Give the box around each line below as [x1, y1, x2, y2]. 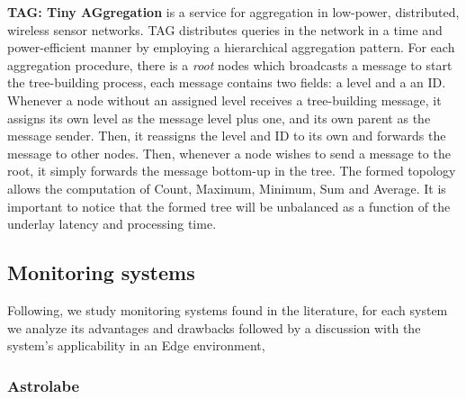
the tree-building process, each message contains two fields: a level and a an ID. [7, 73, 446, 92]
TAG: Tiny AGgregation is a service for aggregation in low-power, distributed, [7, 3, 460, 21]
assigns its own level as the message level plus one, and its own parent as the [7, 108, 431, 127]
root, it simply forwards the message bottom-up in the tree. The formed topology [7, 161, 456, 180]
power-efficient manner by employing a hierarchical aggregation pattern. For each [7, 38, 455, 57]
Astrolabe [7, 374, 80, 396]
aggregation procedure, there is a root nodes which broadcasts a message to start [7, 55, 453, 74]
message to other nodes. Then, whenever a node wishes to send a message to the [7, 143, 451, 162]
